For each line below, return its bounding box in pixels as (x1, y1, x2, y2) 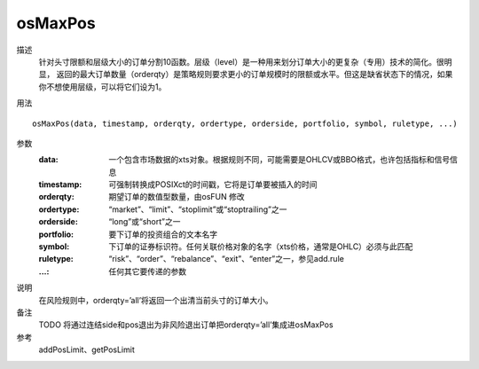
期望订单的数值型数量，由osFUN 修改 (108, 192, 245, 202)
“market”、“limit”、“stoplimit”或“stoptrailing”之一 (108, 204, 287, 215)
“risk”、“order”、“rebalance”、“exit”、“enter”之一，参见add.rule (108, 254, 345, 264)
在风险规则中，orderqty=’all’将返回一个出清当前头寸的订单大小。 (38, 294, 274, 305)
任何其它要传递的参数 (108, 266, 186, 277)
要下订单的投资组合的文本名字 (108, 229, 217, 239)
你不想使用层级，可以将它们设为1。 (38, 81, 167, 92)
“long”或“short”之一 (108, 216, 181, 227)
